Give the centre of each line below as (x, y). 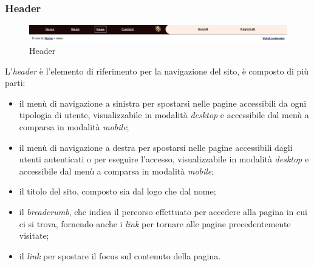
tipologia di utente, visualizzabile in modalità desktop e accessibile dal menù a (164, 115)
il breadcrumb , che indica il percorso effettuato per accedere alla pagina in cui (163, 211)
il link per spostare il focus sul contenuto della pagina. (120, 255)
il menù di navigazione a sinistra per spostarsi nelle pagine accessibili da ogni (163, 103)
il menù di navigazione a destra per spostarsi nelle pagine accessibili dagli (156, 147)
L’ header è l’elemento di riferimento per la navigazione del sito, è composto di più (157, 71)
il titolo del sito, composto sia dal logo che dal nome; (118, 191)
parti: (15, 83)
